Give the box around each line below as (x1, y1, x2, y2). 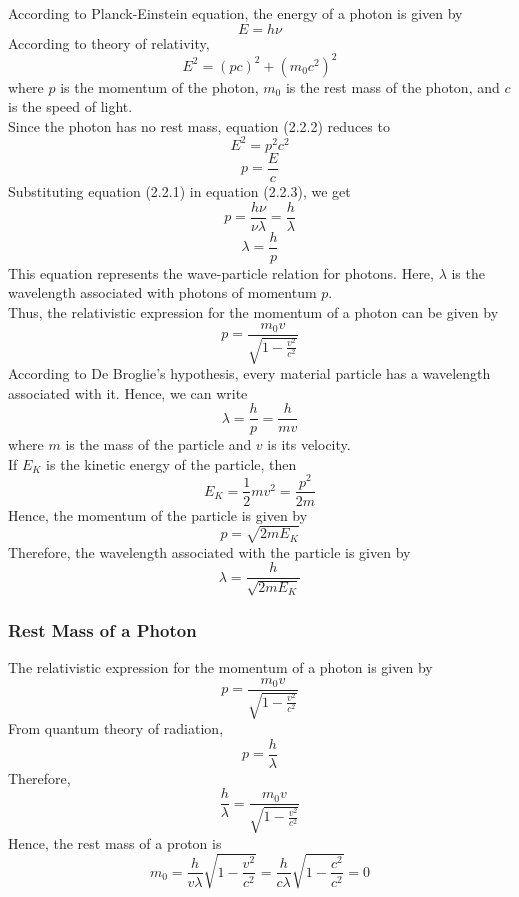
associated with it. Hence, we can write (8, 382, 248, 403)
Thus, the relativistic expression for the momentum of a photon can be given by (8, 301, 499, 322)
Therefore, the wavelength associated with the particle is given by (8, 541, 411, 562)
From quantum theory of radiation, (8, 718, 224, 739)
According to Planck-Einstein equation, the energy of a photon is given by (8, 3, 463, 23)
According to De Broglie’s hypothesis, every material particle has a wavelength (8, 362, 491, 383)
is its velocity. (267, 434, 351, 455)
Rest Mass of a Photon (8, 617, 197, 642)
